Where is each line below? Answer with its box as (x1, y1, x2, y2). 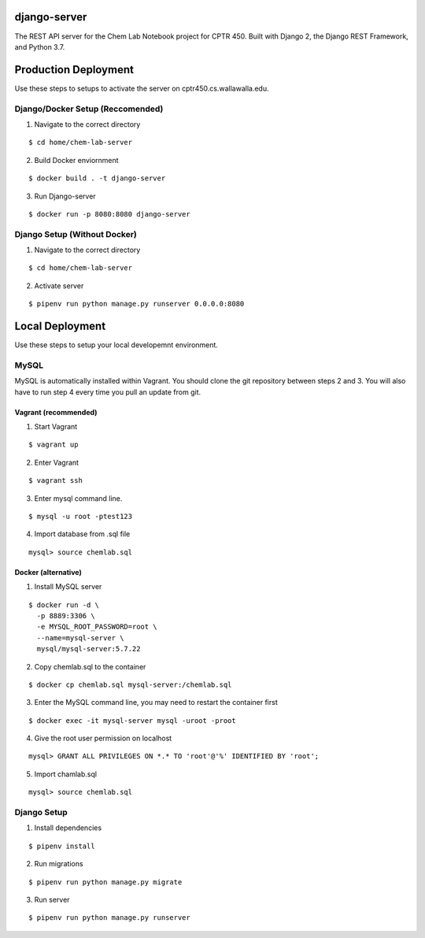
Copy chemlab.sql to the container (34, 662, 146, 671)
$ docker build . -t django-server (28, 174, 166, 183)
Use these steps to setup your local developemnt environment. (14, 340, 218, 350)
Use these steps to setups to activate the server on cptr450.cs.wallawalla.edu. (14, 83, 269, 93)
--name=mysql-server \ (36, 633, 124, 642)
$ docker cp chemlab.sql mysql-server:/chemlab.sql (28, 680, 232, 689)
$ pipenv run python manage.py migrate (28, 877, 183, 886)
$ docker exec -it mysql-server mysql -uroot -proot (28, 716, 236, 725)
